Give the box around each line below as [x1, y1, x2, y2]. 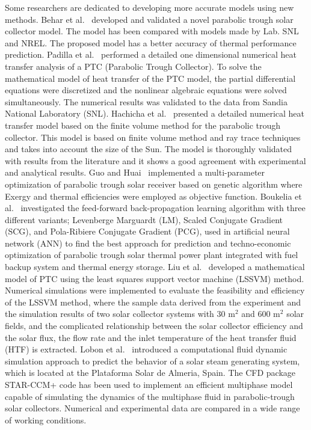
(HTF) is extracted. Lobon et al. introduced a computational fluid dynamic [5, 343, 288, 355]
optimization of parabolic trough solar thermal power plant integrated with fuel [5, 248, 298, 261]
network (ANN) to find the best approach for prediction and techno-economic [5, 236, 291, 249]
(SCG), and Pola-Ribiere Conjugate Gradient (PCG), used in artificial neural [5, 225, 290, 238]
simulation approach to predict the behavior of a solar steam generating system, [5, 354, 300, 367]
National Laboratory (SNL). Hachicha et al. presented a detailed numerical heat [5, 107, 305, 120]
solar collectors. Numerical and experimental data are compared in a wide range [5, 402, 300, 414]
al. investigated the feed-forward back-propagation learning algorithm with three [5, 201, 306, 214]
